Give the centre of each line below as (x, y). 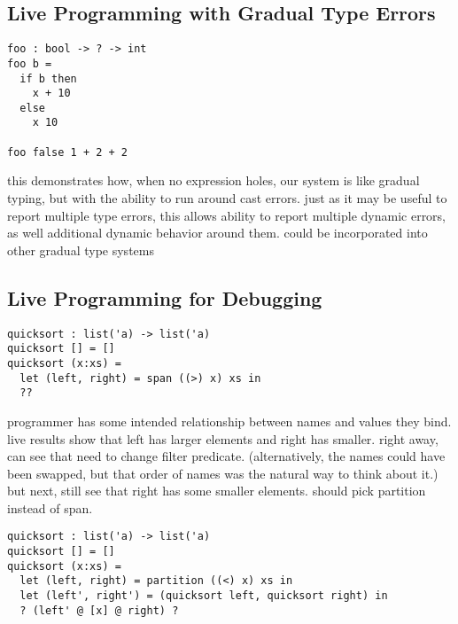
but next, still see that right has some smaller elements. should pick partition (217, 491)
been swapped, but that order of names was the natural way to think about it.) (223, 473)
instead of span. (50, 507)
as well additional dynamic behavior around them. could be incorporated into (217, 233)
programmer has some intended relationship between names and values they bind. (229, 421)
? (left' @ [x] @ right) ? (99, 610)
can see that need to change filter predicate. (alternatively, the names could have (226, 456)
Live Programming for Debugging (165, 297)
